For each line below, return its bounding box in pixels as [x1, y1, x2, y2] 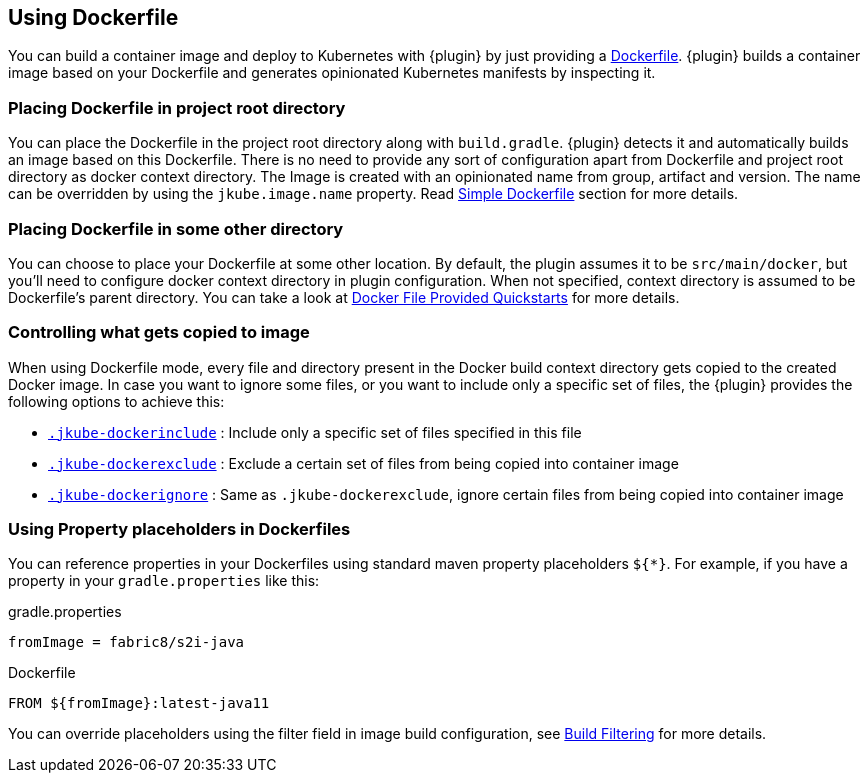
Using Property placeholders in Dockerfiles [8, 519, 351, 540]
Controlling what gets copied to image [8, 322, 310, 343]
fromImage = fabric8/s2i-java [8, 634, 245, 651]
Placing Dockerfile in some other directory [8, 218, 344, 239]
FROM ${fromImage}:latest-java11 [8, 695, 270, 712]
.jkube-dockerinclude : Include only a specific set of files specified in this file [48, 423, 582, 441]
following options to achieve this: [8, 392, 225, 410]
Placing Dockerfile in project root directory [8, 97, 346, 118]
